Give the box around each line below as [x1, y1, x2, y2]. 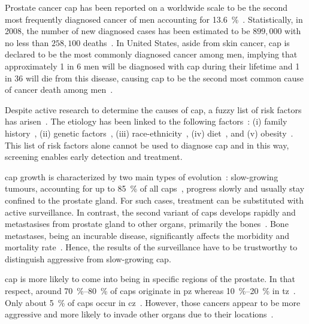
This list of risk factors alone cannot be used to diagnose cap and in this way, [5, 138, 289, 151]
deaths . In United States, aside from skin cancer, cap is [83, 36, 290, 49]
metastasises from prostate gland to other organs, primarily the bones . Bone [5, 217, 289, 230]
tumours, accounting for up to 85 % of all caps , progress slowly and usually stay [5, 182, 305, 195]
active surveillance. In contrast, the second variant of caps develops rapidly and [5, 205, 296, 218]
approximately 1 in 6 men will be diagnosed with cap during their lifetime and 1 [5, 59, 300, 72]
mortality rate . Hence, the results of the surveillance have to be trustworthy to [5, 241, 298, 253]
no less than [5, 36, 49, 49]
